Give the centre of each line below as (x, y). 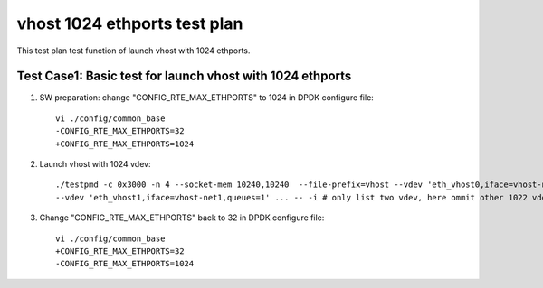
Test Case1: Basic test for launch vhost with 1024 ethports (184, 76)
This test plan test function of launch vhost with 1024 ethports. (133, 51)
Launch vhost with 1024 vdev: (95, 164)
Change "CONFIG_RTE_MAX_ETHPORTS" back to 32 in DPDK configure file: (182, 218)
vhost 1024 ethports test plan (130, 23)
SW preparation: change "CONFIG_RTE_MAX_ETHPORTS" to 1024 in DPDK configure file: (207, 98)
